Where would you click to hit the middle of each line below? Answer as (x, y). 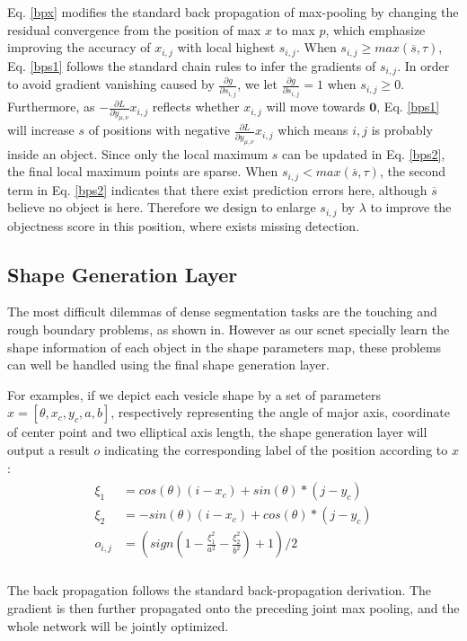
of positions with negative (159, 130)
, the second (413, 171)
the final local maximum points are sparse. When (143, 171)
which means (313, 130)
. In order (423, 65)
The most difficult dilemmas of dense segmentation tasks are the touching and (222, 312)
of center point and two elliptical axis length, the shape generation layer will (217, 432)
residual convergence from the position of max (134, 29)
